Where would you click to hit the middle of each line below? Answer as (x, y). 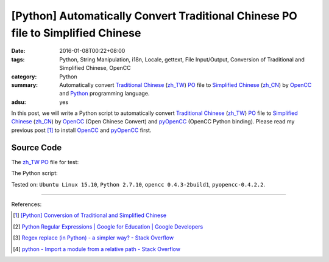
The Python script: (34, 173)
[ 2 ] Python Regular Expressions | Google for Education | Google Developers (108, 226)
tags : (18, 59)
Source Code (37, 147)
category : (24, 77)
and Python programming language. (104, 94)
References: (27, 204)
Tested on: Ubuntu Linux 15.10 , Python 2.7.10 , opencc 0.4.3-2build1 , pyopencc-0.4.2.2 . (138, 184)
